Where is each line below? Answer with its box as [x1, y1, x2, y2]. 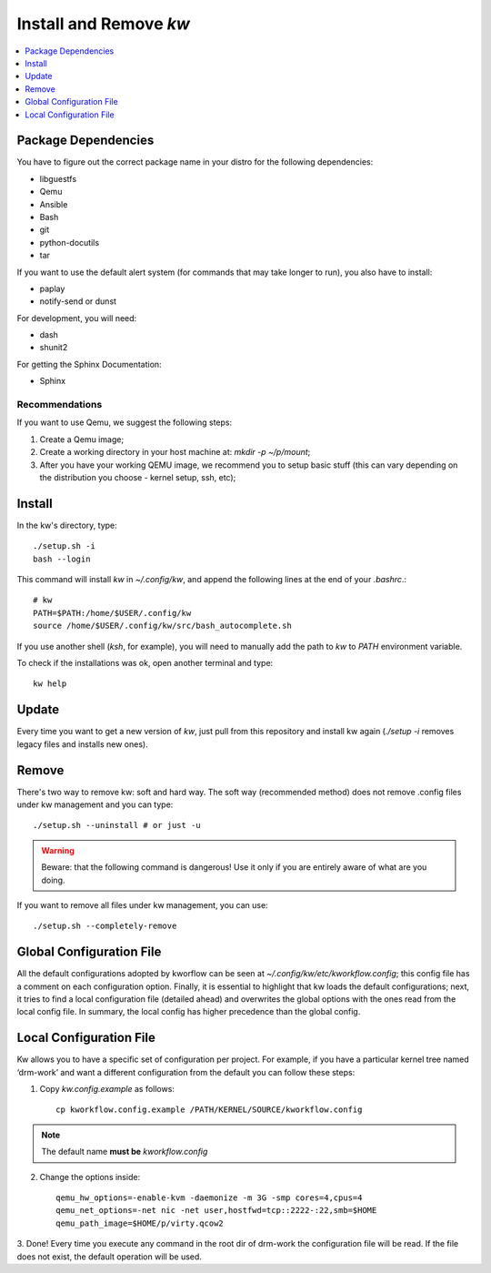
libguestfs [39, 173, 77, 184]
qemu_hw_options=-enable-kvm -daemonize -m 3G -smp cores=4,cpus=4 [55, 1193, 363, 1203]
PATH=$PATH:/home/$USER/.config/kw [33, 608, 192, 618]
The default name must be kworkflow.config [41, 1147, 208, 1157]
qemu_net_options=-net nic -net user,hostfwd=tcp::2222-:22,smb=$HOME [55, 1206, 377, 1216]
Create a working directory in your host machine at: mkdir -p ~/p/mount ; [39, 447, 311, 458]
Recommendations [16, 399, 103, 411]
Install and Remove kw [16, 14, 190, 34]
